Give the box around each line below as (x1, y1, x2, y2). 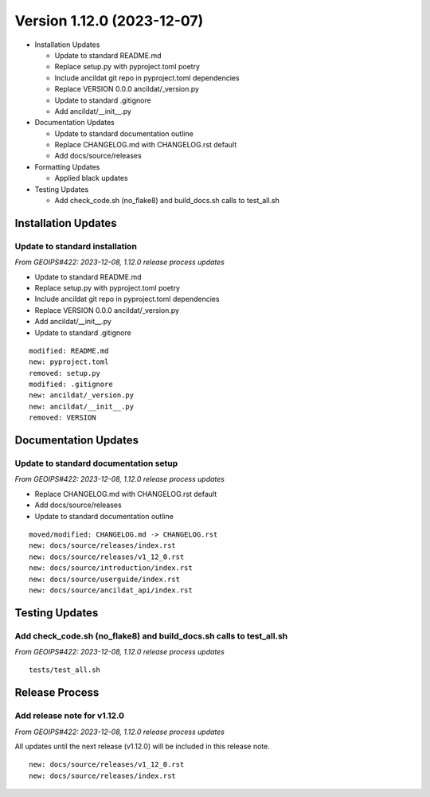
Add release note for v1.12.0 (14, 710, 125, 721)
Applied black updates (54, 174, 128, 183)
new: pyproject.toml (29, 357, 109, 366)
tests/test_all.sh (29, 666, 101, 674)
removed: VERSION (29, 413, 96, 422)
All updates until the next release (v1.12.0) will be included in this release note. (14, 741, 271, 752)
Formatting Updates (34, 162, 100, 171)
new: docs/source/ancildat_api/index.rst (29, 585, 193, 595)
